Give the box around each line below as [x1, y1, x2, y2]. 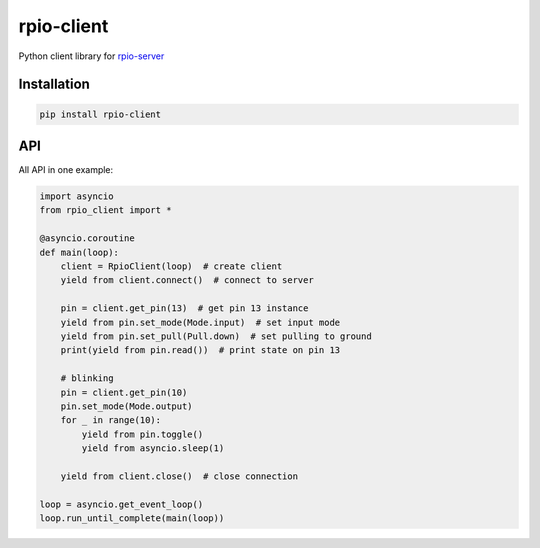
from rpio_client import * [39, 205, 172, 216]
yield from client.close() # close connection [60, 470, 299, 482]
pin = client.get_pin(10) [60, 386, 188, 398]
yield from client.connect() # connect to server [60, 275, 314, 286]
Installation [18, 76, 90, 93]
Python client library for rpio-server [18, 50, 165, 62]
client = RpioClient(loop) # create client [60, 260, 283, 272]
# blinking [60, 373, 114, 384]
